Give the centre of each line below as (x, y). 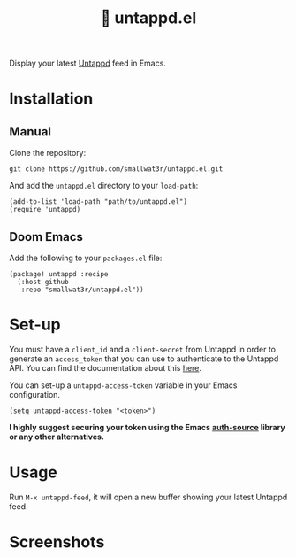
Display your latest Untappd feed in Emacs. (87, 63)
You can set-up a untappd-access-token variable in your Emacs (123, 385)
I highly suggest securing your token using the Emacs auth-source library (147, 427)
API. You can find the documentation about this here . (105, 367)
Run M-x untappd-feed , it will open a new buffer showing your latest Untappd (148, 497)
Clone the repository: (48, 153)
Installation (51, 99)
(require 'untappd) (45, 210)
